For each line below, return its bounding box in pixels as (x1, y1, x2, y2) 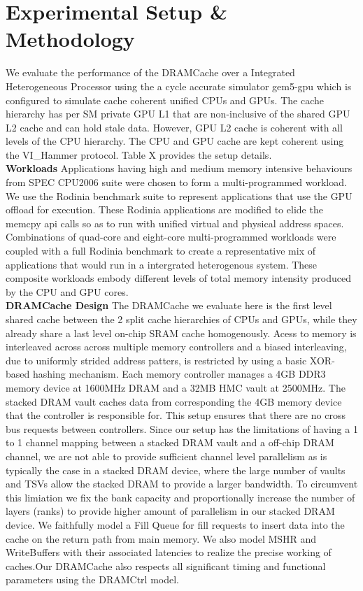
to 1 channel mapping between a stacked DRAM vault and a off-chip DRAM (6, 435, 334, 450)
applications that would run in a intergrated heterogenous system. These (6, 257, 318, 271)
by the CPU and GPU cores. (6, 284, 129, 299)
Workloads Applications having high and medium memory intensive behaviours (6, 161, 353, 176)
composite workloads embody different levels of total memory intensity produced (6, 271, 351, 285)
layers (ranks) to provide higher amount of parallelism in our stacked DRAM (6, 504, 335, 518)
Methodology (6, 24, 135, 53)
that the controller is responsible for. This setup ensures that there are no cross (6, 408, 346, 422)
